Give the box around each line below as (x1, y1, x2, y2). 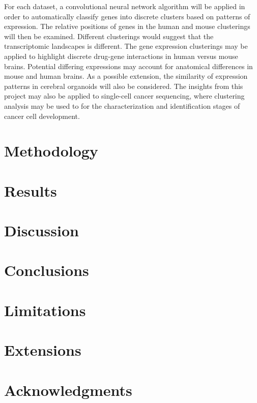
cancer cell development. (4, 110, 80, 121)
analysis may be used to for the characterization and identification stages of (4, 100, 240, 111)
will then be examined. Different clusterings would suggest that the (4, 30, 214, 41)
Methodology (4, 140, 98, 161)
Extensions (4, 339, 81, 360)
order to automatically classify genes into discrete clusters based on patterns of (4, 11, 250, 21)
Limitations (4, 299, 86, 320)
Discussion (4, 220, 79, 241)
